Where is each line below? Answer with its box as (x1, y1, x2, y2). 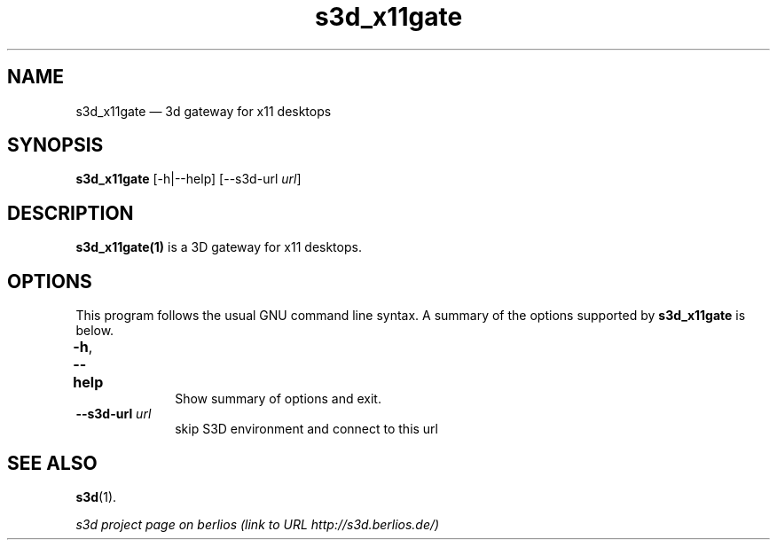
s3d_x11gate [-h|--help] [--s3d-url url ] (75, 171, 302, 187)
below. (75, 323, 114, 339)
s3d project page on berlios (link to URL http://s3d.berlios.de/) (75, 516, 440, 532)
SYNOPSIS (7, 134, 104, 157)
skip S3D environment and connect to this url (175, 421, 439, 437)
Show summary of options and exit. (175, 391, 381, 407)
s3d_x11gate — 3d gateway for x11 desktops (75, 103, 332, 119)
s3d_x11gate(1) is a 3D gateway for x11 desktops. (75, 239, 362, 255)
